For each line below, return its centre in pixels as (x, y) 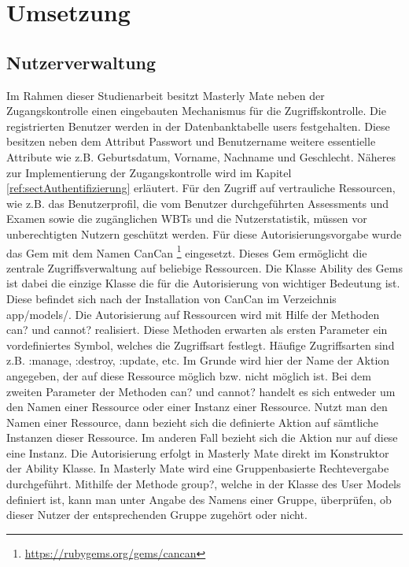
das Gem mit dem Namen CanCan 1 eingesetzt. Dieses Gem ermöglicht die (187, 251)
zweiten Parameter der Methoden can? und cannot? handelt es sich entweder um (201, 391)
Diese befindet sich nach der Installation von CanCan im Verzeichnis (171, 298)
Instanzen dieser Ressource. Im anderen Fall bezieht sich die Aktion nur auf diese (202, 437)
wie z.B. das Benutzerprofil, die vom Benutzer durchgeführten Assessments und (198, 203)
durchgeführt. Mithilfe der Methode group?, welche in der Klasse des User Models (204, 484)
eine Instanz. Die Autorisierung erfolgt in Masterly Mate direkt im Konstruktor (198, 452)
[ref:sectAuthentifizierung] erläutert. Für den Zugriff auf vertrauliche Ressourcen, (201, 188)
